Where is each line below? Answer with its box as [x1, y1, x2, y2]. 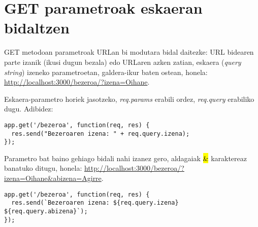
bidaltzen [4, 17, 70, 38]
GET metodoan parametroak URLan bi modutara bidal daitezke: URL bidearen [4, 47, 254, 57]
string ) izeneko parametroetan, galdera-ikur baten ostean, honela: [4, 66, 208, 77]
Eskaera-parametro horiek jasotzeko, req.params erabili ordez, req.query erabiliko [4, 93, 254, 104]
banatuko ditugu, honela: [4, 163, 82, 173]
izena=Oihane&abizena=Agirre [4, 173, 102, 183]
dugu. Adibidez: [4, 103, 53, 114]
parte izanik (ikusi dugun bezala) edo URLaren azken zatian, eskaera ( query [4, 56, 241, 67]
